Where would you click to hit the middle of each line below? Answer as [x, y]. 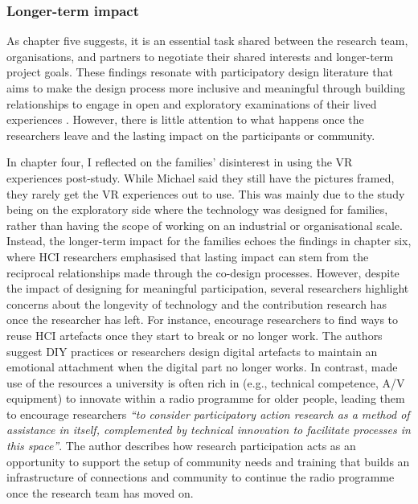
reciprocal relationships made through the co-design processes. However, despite [203, 272]
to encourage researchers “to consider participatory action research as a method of [208, 414]
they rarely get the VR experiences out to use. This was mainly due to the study [206, 193]
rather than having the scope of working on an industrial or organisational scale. [205, 225]
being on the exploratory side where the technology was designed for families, [197, 209]
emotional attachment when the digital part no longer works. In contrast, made [202, 367]
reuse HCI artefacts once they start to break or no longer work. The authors [195, 335]
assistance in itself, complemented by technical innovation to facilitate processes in [209, 430]
